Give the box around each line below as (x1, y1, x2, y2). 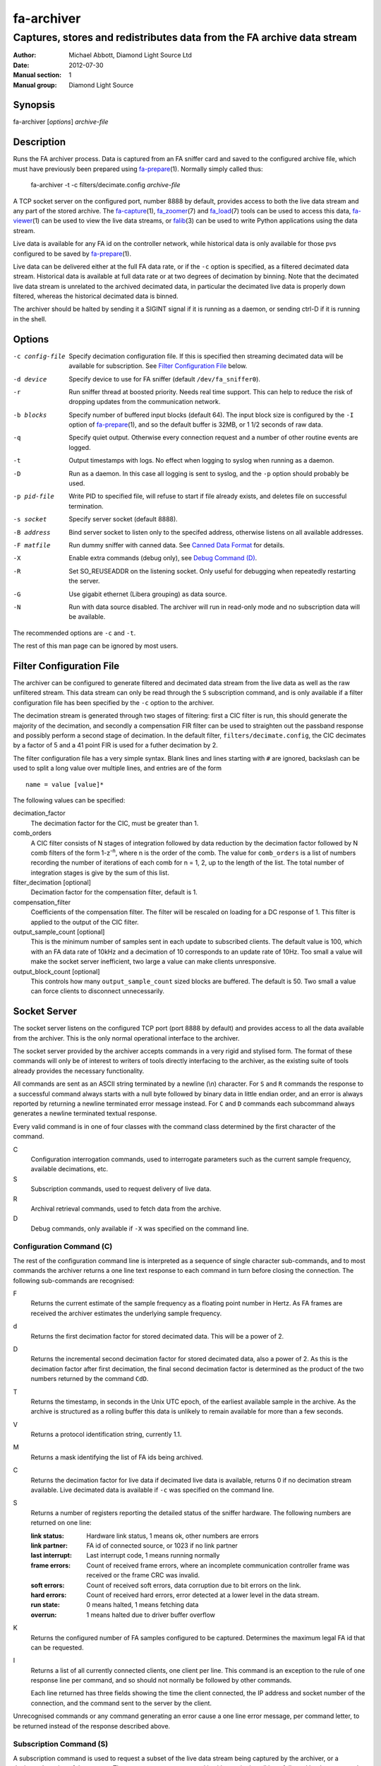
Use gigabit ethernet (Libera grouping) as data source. (68, 590, 227, 598)
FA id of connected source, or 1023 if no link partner (86, 1541, 238, 1550)
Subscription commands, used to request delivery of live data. (30, 1185, 212, 1193)
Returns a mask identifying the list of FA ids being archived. (30, 1452, 204, 1462)
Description (13, 136, 66, 148)
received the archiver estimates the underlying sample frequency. (30, 1309, 222, 1317)
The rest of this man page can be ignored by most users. (13, 641, 179, 650)
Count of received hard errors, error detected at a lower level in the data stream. (86, 1590, 320, 1599)
